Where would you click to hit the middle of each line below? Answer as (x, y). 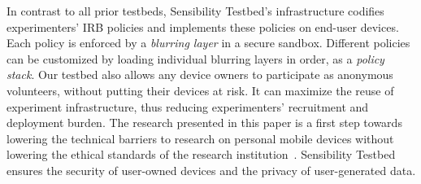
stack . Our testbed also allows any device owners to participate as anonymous (200, 74)
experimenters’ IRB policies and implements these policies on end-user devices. (203, 26)
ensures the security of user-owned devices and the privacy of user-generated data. (211, 170)
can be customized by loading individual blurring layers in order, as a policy (195, 58)
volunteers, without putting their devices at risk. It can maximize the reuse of (200, 90)
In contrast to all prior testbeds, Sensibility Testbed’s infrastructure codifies (195, 11)
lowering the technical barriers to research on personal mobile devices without (200, 138)
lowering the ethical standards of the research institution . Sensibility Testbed (201, 154)
